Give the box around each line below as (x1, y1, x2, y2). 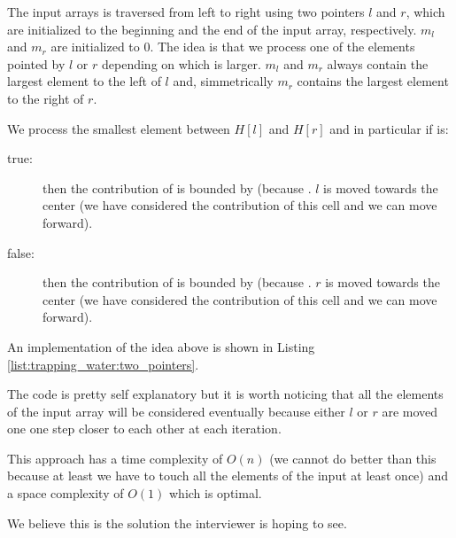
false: (7, 243, 35, 261)
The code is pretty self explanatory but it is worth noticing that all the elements (7, 385, 444, 403)
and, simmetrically (173, 72, 274, 90)
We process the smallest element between (7, 119, 230, 137)
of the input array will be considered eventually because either (7, 402, 345, 420)
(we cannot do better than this (269, 448, 437, 467)
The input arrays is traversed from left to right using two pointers (7, 3, 365, 20)
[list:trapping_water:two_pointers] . (7, 355, 199, 373)
